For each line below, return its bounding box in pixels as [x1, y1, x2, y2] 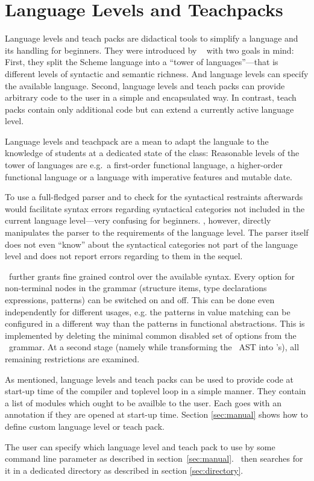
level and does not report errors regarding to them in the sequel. [5, 250, 243, 262]
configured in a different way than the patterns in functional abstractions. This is [5, 317, 305, 330]
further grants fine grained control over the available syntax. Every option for [8, 269, 295, 282]
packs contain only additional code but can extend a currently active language [5, 102, 294, 115]
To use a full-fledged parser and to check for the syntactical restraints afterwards [5, 190, 303, 203]
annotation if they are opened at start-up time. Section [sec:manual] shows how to [5, 408, 308, 421]
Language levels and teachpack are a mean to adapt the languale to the [5, 134, 269, 147]
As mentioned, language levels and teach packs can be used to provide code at [5, 373, 294, 385]
